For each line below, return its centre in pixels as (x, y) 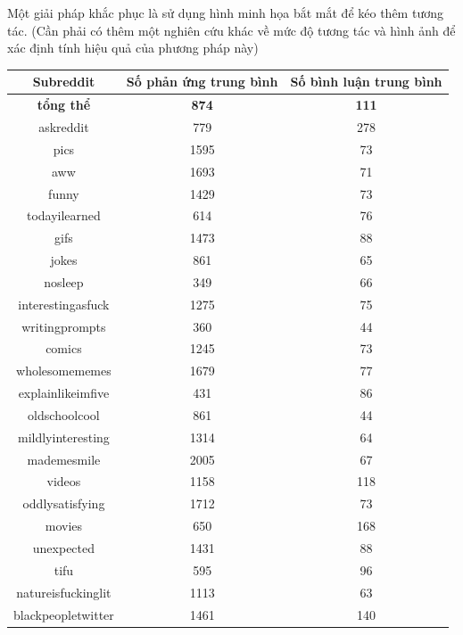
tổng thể (64, 105)
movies (64, 526)
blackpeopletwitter (64, 614)
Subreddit (64, 82)
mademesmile (64, 459)
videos (64, 481)
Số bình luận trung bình (366, 82)
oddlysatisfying (64, 503)
